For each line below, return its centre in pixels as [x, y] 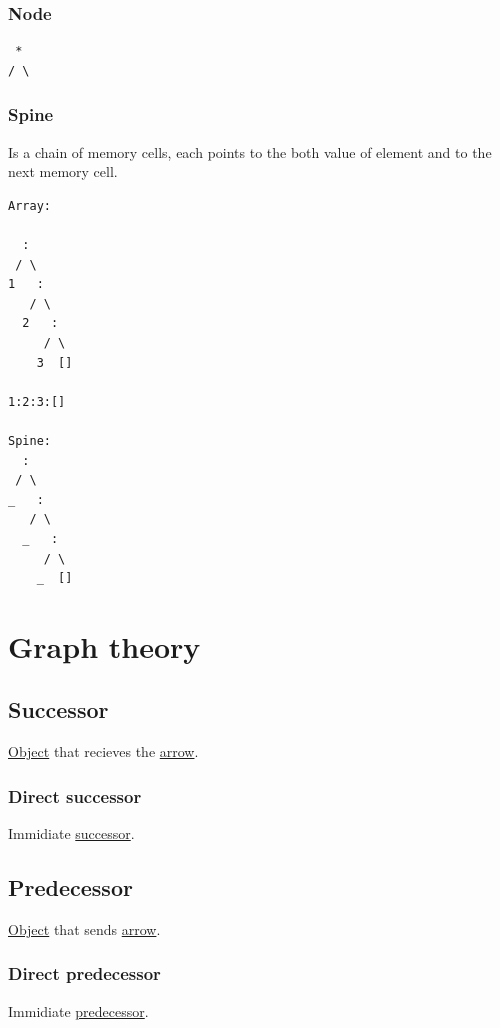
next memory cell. [63, 171]
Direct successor [75, 795]
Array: [29, 205]
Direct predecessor [84, 973]
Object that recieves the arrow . [103, 751]
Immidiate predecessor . [78, 1010]
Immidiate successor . [71, 833]
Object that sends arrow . [84, 928]
